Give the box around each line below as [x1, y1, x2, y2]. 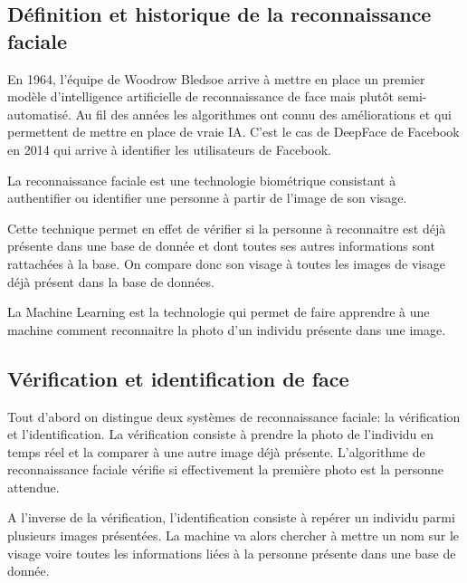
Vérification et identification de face [7, 364, 349, 392]
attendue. [7, 477, 60, 496]
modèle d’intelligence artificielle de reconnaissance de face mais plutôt [7, 87, 394, 106]
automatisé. [7, 104, 71, 123]
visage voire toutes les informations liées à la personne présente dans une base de [7, 543, 456, 562]
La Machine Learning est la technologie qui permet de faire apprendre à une [7, 302, 430, 321]
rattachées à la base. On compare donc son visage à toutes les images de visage [7, 253, 445, 272]
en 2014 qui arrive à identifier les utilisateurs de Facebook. [7, 139, 331, 158]
